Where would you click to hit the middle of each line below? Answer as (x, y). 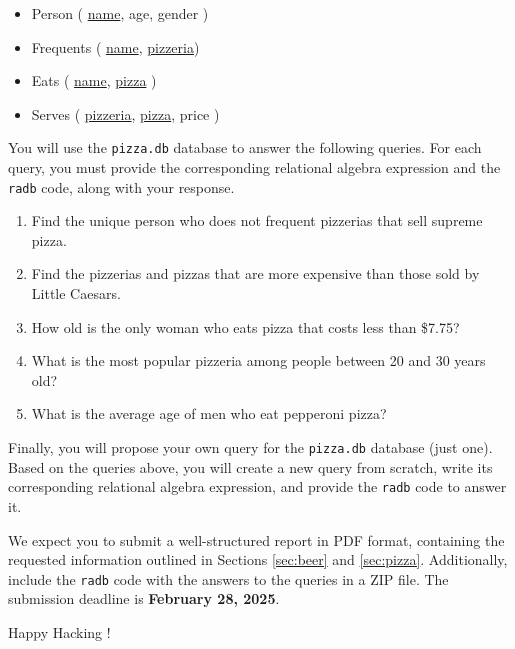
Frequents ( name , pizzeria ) (115, 46)
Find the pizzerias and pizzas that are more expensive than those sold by (255, 273)
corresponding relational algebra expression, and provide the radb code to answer (257, 486)
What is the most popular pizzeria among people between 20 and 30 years (258, 360)
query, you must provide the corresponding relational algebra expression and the (254, 167)
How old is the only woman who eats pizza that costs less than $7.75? (245, 326)
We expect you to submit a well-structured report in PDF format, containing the (256, 539)
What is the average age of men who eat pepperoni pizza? (209, 413)
